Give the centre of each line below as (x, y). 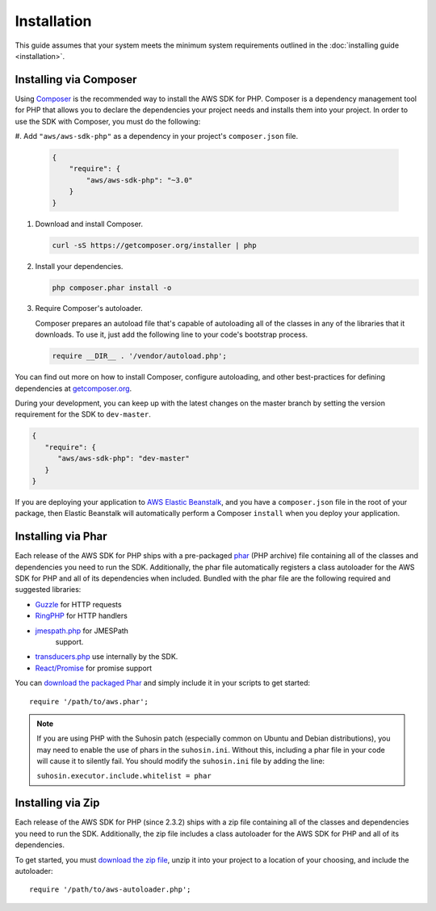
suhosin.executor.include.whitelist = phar (124, 776)
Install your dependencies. (79, 266)
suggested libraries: (48, 590)
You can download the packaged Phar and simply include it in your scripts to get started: (163, 683)
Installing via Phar (61, 537)
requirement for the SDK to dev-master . (83, 414)
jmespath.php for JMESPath (82, 631)
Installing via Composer (76, 80)
